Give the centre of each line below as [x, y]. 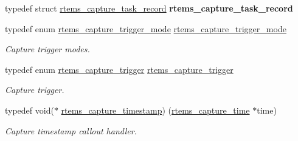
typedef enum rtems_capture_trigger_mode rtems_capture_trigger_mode [146, 28]
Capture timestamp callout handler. [71, 130]
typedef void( [29, 110]
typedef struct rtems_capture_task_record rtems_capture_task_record [149, 8]
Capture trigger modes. [47, 49]
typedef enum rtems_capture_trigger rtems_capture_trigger [119, 69]
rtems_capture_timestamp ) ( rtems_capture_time [155, 110]
